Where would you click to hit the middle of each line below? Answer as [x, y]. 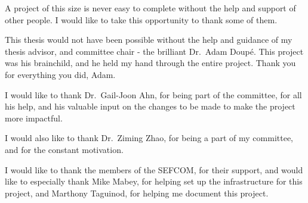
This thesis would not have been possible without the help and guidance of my [149, 40]
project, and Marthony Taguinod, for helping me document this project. [137, 193]
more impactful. [34, 118]
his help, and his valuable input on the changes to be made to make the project [150, 106]
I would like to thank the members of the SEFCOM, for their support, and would [154, 169]
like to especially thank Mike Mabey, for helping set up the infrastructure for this [154, 181]
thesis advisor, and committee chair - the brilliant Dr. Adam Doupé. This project [154, 51]
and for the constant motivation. [64, 149]
